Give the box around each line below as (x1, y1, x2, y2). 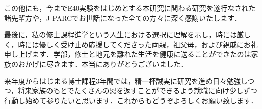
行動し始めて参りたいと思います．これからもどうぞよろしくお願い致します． (4, 95, 258, 105)
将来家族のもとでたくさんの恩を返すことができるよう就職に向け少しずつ (18, 85, 258, 96)
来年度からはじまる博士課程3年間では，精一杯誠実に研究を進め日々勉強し (4, 75, 248, 86)
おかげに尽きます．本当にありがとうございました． (18, 58, 188, 69)
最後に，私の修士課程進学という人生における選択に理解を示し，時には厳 (4, 29, 244, 40)
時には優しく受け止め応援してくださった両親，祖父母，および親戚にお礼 (18, 39, 258, 49)
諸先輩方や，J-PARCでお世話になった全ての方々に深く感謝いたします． (4, 12, 241, 23)
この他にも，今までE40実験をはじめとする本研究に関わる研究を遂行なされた (4, 3, 256, 13)
